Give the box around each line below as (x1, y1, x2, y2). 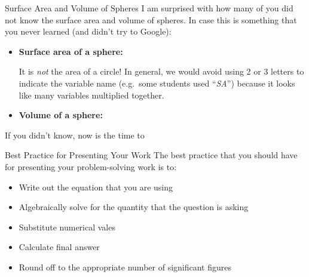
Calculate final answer (19, 241, 100, 253)
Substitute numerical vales (19, 220, 115, 233)
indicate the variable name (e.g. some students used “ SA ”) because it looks (19, 76, 295, 89)
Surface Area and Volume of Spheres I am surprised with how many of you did (5, 2, 293, 14)
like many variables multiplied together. (19, 88, 164, 101)
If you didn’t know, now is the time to (5, 128, 145, 141)
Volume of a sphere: (19, 109, 103, 121)
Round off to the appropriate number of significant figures (19, 260, 232, 273)
